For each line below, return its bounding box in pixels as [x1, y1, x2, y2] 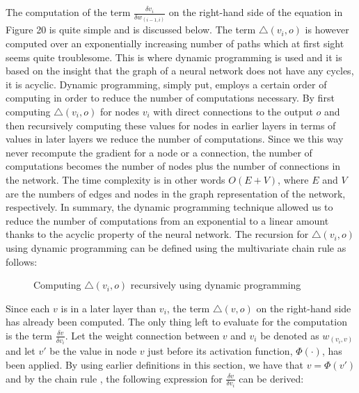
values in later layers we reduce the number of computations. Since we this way [6, 131, 344, 146]
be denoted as [260, 328, 319, 342]
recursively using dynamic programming [130, 278, 301, 292]
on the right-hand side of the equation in [168, 5, 343, 19]
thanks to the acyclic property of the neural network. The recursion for [6, 227, 309, 241]
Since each [6, 300, 50, 315]
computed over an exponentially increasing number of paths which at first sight [6, 36, 344, 51]
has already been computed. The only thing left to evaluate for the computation [6, 314, 347, 329]
